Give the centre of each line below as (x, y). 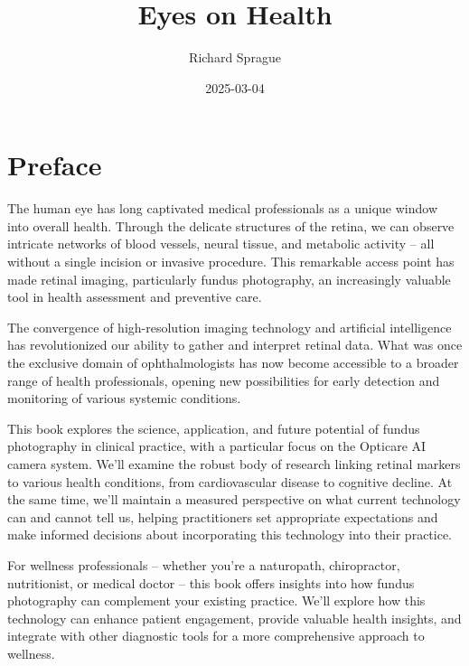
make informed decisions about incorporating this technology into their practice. (230, 535)
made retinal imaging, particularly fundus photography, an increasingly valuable (229, 279)
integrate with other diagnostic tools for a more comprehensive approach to (216, 636)
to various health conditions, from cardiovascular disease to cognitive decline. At (230, 481)
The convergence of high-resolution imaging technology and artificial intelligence (230, 327)
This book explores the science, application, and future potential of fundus (214, 428)
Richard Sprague (235, 57)
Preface (55, 165)
